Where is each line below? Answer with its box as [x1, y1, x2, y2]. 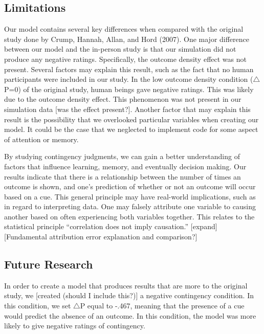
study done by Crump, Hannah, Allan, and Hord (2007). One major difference [4, 33, 250, 44]
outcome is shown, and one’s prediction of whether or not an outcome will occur [4, 181, 256, 192]
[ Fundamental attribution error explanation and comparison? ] [4, 231, 197, 242]
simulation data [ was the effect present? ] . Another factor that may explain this [4, 103, 251, 114]
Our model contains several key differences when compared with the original [4, 24, 244, 34]
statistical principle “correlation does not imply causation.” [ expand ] [4, 221, 217, 232]
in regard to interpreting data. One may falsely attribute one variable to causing [4, 201, 256, 212]
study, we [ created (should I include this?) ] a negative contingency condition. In [4, 290, 254, 301]
